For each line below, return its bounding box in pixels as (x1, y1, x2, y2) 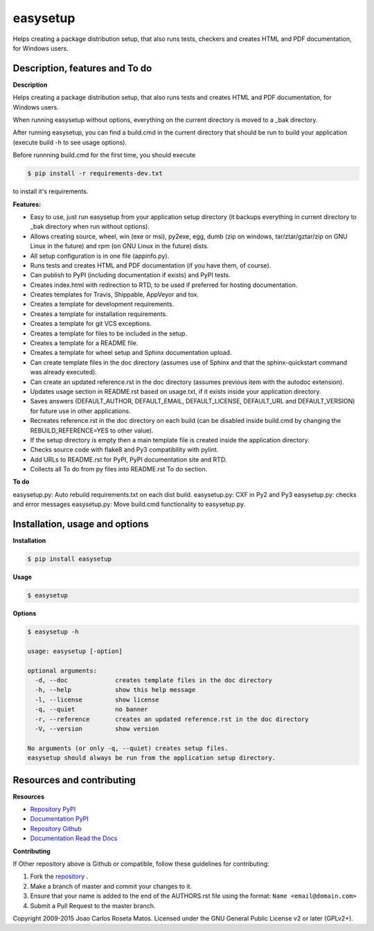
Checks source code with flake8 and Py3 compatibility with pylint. (30, 446, 219, 454)
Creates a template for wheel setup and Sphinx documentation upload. (30, 349, 232, 357)
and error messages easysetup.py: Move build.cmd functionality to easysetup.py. (12, 500, 246, 509)
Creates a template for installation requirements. (30, 309, 168, 318)
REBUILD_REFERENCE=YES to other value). (30, 426, 154, 435)
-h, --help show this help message (35, 686, 196, 694)
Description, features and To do (12, 62, 152, 74)
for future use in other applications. (30, 406, 131, 415)
